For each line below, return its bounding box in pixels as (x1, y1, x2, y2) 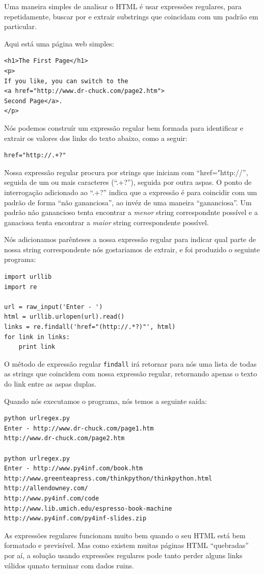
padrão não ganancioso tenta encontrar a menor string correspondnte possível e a (4, 207, 258, 218)
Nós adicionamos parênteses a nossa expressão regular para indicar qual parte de (4, 234, 256, 245)
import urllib (4, 273, 52, 281)
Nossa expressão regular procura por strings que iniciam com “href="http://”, (4, 166, 248, 177)
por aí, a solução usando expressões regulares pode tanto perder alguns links (4, 549, 243, 560)
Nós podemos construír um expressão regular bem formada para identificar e (4, 122, 244, 133)
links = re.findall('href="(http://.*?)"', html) (4, 323, 176, 331)
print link (18, 343, 56, 351)
